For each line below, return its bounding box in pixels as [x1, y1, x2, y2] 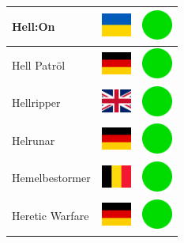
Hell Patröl [12, 56, 66, 73]
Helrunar [12, 131, 55, 148]
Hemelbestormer [12, 169, 91, 186]
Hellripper [12, 94, 61, 111]
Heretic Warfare [12, 207, 89, 224]
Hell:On [12, 17, 55, 34]
